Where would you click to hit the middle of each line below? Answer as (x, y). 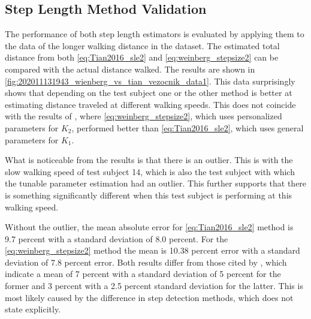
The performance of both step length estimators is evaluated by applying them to (155, 34)
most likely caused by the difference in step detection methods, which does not (149, 297)
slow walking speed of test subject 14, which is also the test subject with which (150, 171)
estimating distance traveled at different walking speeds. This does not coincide (150, 104)
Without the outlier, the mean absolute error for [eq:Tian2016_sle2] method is (149, 227)
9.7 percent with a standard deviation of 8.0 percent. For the (117, 238)
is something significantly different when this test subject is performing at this (149, 195)
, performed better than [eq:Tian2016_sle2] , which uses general (188, 127)
